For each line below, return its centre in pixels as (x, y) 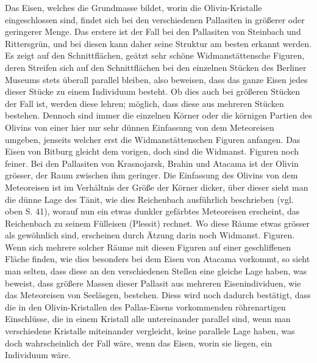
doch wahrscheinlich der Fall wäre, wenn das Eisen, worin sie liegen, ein (138, 343)
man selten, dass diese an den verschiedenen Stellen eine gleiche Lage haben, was (156, 271)
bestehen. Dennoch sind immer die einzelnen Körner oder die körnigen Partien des (158, 115)
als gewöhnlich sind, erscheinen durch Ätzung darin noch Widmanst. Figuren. (150, 235)
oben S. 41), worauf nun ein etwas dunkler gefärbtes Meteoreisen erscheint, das (152, 211)
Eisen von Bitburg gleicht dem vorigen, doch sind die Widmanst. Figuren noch (152, 151)
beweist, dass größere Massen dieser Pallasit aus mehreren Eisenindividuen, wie (153, 283)
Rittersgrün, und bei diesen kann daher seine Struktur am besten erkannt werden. (158, 43)
